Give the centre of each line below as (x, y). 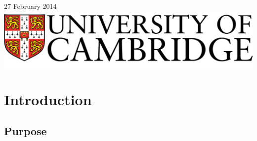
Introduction (48, 99)
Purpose (25, 130)
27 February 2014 (30, 6)
